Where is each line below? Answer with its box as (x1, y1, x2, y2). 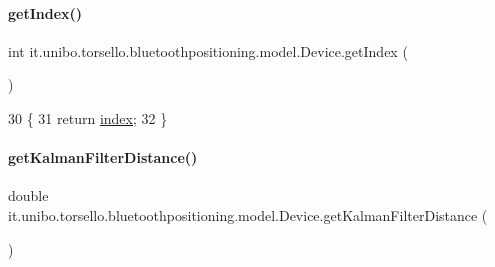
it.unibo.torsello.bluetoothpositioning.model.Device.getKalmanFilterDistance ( (8, 204, 488, 225)
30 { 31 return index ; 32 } (8, 107, 168, 128)
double (8, 185, 49, 206)
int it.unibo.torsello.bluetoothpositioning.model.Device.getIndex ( (8, 40, 408, 61)
